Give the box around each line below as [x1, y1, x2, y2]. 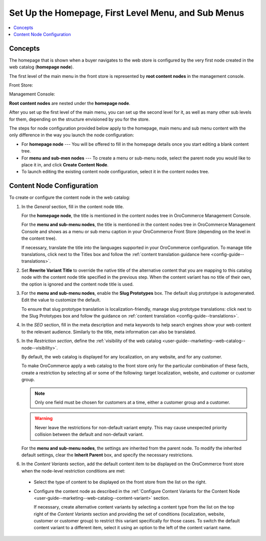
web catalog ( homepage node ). [9, 64, 74, 70]
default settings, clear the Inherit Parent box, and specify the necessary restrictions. [21, 452, 194, 458]
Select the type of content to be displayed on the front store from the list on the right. [33, 479, 207, 485]
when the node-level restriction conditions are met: [21, 468, 126, 474]
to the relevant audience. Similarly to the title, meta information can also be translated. [21, 329, 197, 335]
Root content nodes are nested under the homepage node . [9, 100, 131, 106]
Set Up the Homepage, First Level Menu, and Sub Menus [9, 7, 244, 18]
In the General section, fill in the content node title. [21, 203, 124, 209]
